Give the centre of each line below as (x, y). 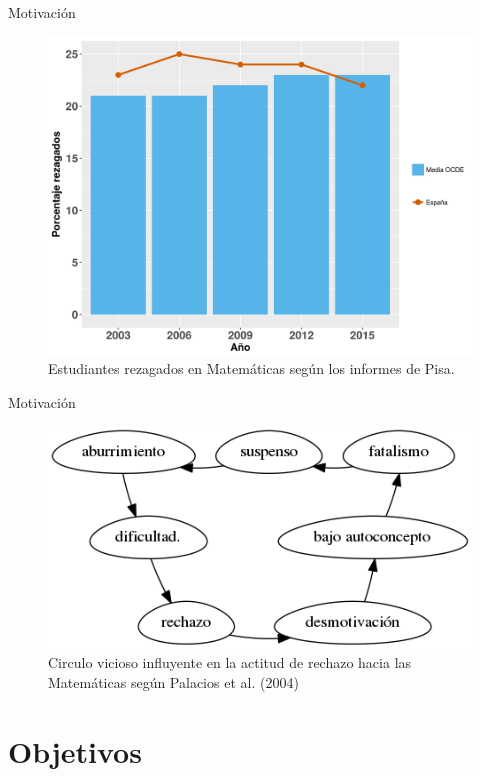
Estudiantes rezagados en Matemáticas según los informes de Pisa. (251, 368)
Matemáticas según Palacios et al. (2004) (173, 681)
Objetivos (75, 750)
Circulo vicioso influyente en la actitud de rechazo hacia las (230, 662)
